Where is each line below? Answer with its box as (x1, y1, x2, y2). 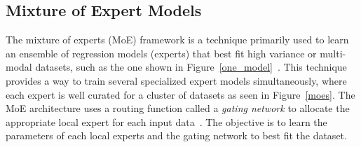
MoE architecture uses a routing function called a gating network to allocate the (6, 101, 350, 115)
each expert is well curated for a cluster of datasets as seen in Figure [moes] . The (6, 87, 355, 101)
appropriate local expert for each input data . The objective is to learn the (6, 114, 327, 129)
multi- (320, 45, 346, 60)
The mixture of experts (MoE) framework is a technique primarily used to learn (6, 32, 349, 47)
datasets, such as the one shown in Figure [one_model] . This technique (35, 59, 347, 74)
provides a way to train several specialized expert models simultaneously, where (6, 73, 347, 87)
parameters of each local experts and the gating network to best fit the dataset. (6, 128, 347, 143)
